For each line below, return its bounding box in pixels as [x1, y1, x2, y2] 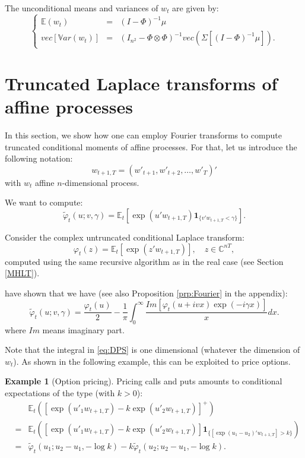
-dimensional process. [62, 176, 139, 188]
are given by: [172, 2, 219, 14]
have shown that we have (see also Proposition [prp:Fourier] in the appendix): [5, 286, 288, 299]
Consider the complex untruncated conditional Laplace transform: [5, 230, 244, 243]
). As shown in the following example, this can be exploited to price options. [13, 355, 291, 367]
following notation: [5, 152, 73, 165]
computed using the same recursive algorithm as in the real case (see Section [5, 255, 284, 267]
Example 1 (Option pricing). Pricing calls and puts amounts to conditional [5, 375, 282, 387]
